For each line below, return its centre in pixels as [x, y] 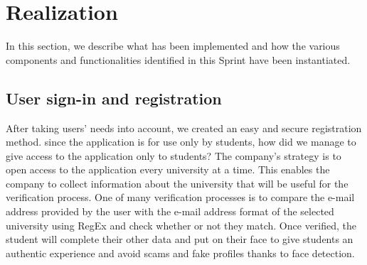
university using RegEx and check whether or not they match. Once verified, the [181, 225]
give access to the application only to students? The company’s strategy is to [174, 155]
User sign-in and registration [114, 98]
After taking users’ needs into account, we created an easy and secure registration [184, 128]
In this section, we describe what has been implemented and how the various [173, 46]
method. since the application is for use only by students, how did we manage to [181, 142]
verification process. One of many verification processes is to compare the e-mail [180, 197]
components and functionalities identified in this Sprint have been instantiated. [178, 59]
